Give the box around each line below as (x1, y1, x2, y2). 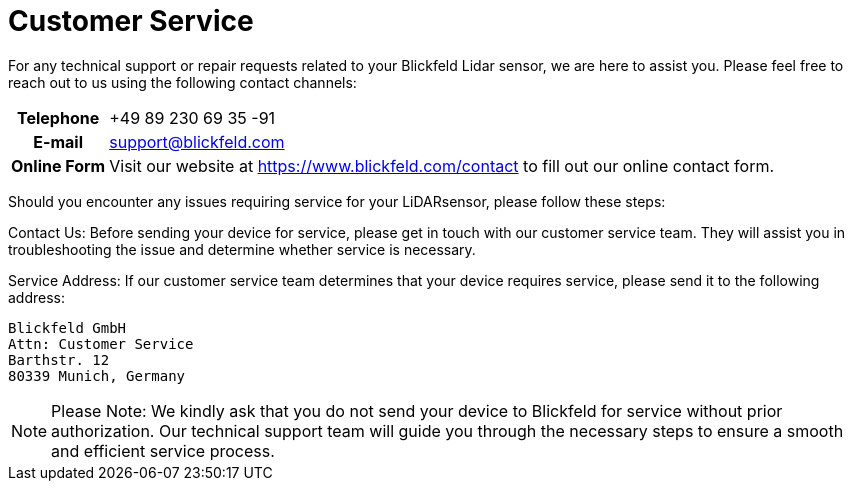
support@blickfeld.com (109, 131, 285, 152)
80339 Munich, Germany (8, 367, 186, 384)
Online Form (11, 155, 106, 176)
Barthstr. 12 (8, 351, 110, 368)
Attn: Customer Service (8, 335, 194, 352)
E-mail (33, 131, 83, 152)
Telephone (17, 107, 100, 128)
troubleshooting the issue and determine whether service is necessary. (8, 240, 476, 258)
